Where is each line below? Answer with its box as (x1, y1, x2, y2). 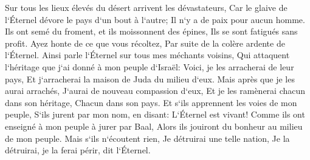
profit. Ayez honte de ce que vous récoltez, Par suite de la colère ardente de (5, 36, 285, 49)
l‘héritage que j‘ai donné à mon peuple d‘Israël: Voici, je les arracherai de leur (5, 60, 294, 73)
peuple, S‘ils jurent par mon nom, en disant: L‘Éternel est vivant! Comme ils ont (5, 108, 305, 121)
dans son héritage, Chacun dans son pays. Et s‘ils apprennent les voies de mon (5, 96, 297, 108)
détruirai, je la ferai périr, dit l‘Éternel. (5, 144, 151, 156)
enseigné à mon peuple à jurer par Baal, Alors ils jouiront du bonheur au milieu (5, 119, 303, 132)
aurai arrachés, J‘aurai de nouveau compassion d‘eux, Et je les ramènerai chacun (5, 84, 306, 97)
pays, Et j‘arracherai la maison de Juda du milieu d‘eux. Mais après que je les (5, 72, 295, 85)
